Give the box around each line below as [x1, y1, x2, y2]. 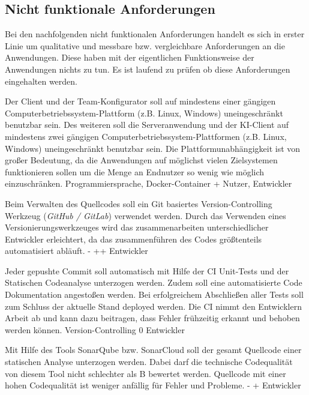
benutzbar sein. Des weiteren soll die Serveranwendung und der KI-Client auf [5, 118, 289, 131]
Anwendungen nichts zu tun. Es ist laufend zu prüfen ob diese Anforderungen [5, 62, 290, 75]
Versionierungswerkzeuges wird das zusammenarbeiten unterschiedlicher [5, 221, 269, 234]
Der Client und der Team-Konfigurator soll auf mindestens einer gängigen [5, 95, 276, 107]
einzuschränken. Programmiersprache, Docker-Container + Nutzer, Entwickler [5, 177, 292, 190]
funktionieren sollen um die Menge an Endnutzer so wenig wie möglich [5, 165, 265, 178]
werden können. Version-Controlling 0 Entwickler [5, 323, 185, 336]
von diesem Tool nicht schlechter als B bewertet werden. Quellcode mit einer [5, 367, 286, 379]
